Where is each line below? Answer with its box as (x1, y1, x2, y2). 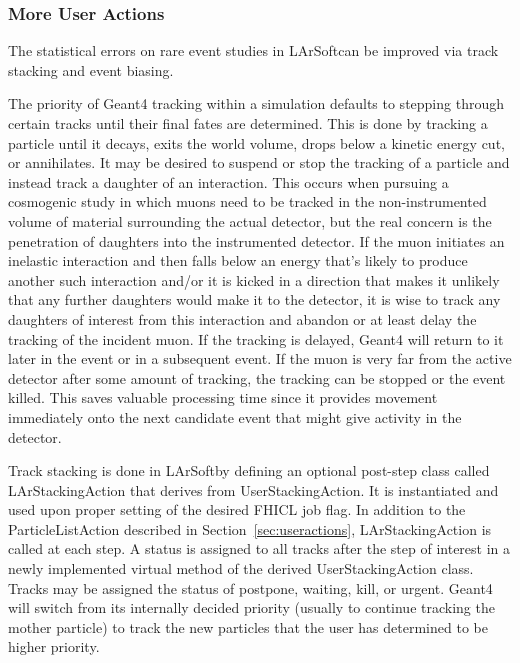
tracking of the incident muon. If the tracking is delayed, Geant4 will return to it (8, 328, 504, 349)
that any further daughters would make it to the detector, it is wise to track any (8, 289, 501, 310)
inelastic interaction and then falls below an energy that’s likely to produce (8, 250, 468, 271)
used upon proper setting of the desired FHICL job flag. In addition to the (8, 499, 466, 520)
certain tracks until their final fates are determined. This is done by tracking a (8, 113, 488, 133)
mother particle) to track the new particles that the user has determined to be (8, 616, 488, 637)
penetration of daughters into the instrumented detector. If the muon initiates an (8, 230, 505, 251)
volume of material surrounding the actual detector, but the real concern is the (8, 210, 492, 231)
